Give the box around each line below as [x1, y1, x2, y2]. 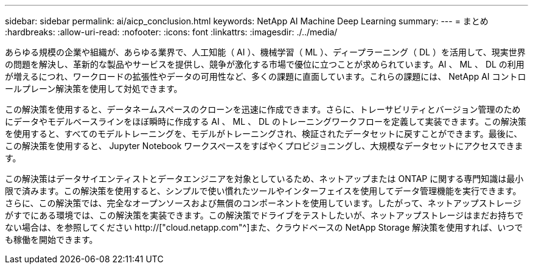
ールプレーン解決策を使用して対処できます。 [5, 83, 183, 94]
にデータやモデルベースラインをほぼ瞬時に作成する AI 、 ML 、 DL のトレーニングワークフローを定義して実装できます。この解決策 [5, 116, 527, 127]
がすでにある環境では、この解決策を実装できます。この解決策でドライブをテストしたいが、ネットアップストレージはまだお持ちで [5, 210, 524, 220]
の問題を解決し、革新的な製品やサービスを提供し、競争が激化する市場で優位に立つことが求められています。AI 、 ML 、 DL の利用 [5, 59, 524, 69]
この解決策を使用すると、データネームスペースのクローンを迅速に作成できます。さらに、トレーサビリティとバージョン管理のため [5, 104, 521, 114]
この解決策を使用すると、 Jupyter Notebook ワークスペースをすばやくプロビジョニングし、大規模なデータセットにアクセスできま [5, 141, 523, 151]
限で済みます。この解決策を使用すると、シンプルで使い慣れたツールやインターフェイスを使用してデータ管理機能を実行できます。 [5, 186, 521, 196]
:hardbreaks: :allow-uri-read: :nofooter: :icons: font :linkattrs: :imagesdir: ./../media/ [5, 27, 338, 37]
